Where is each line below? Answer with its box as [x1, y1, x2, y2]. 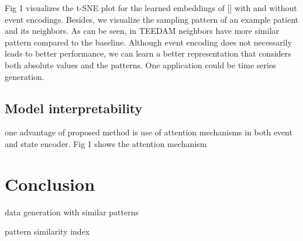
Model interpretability [5, 99, 143, 117]
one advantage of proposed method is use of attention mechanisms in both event [5, 126, 292, 138]
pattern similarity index [5, 225, 90, 237]
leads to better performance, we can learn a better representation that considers [5, 47, 291, 60]
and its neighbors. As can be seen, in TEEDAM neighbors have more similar [5, 25, 280, 37]
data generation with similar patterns [5, 205, 139, 218]
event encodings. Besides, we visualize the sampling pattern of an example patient [5, 13, 299, 25]
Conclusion [5, 172, 95, 195]
